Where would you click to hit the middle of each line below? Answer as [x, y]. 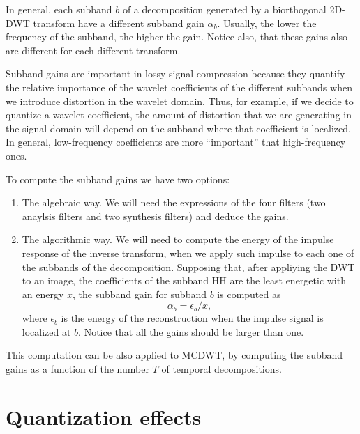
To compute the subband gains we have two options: [118, 179]
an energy [43, 294]
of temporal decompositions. [222, 369]
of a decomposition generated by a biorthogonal [224, 9]
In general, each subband [59, 9]
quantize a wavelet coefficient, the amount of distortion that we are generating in [179, 115]
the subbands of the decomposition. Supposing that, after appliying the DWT [188, 266]
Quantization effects [104, 416]
